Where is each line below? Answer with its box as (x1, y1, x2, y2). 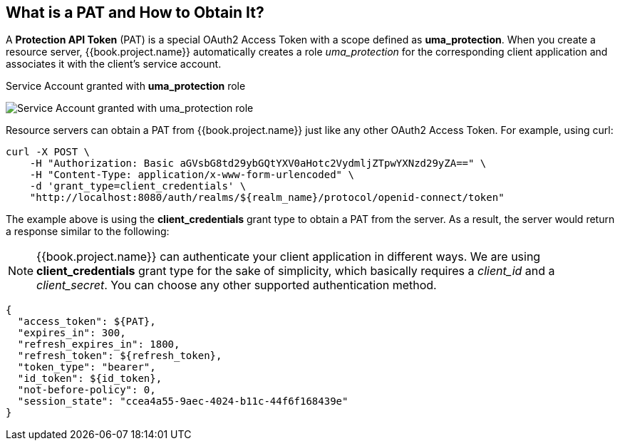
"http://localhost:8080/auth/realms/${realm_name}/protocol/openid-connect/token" (29, 192, 505, 204)
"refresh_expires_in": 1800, (17, 338, 180, 351)
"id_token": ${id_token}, (17, 373, 162, 385)
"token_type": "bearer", (17, 361, 156, 373)
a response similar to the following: (6, 225, 170, 238)
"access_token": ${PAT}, (17, 316, 156, 328)
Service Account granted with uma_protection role (6, 80, 246, 93)
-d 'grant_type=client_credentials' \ (29, 180, 247, 192)
